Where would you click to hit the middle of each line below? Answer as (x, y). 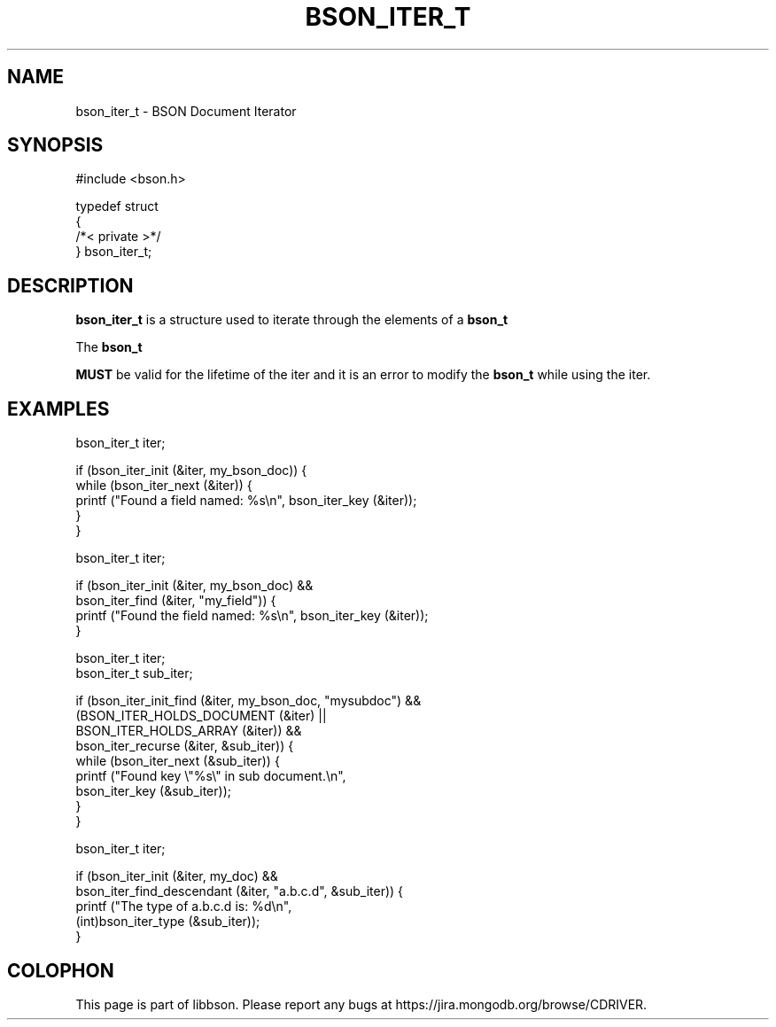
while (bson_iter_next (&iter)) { (164, 486)
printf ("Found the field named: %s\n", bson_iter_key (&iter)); (252, 616)
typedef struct (117, 206)
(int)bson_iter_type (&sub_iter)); (168, 922)
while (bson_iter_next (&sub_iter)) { (178, 761)
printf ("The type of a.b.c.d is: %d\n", (184, 906)
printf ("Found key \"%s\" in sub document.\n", (211, 776)
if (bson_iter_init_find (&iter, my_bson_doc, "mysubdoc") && (248, 701)
